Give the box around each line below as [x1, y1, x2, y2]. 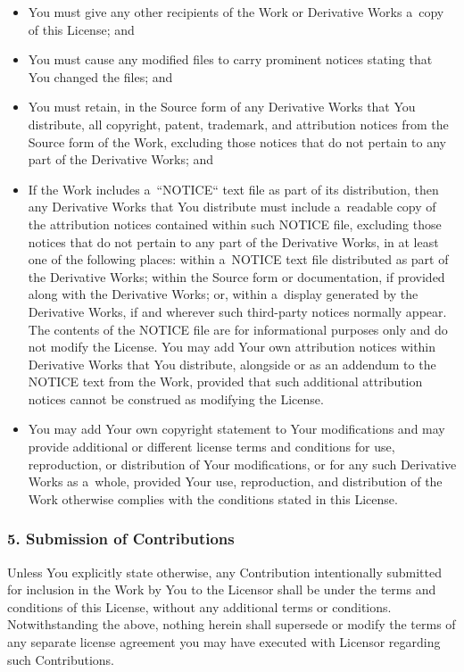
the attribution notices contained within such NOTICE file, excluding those [28, 214, 442, 233]
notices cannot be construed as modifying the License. [28, 389, 324, 408]
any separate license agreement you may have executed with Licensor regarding [7, 633, 441, 651]
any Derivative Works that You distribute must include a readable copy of [28, 197, 436, 216]
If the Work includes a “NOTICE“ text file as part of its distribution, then [28, 179, 439, 198]
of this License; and [28, 20, 135, 38]
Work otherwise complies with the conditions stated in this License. [28, 489, 398, 508]
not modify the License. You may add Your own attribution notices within [28, 337, 436, 356]
